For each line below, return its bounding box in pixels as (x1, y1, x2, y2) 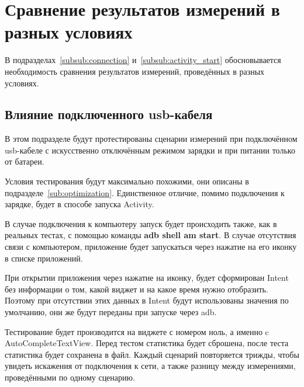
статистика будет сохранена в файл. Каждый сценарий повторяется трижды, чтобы (5, 348, 299, 360)
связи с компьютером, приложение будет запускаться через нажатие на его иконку (5, 240, 297, 253)
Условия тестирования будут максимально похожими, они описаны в (5, 175, 249, 187)
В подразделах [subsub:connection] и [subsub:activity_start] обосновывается (5, 54, 281, 66)
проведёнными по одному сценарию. (5, 371, 135, 383)
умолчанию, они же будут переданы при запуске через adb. (5, 306, 217, 318)
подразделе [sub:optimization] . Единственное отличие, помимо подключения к (5, 186, 285, 198)
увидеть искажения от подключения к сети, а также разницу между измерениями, (5, 360, 296, 372)
